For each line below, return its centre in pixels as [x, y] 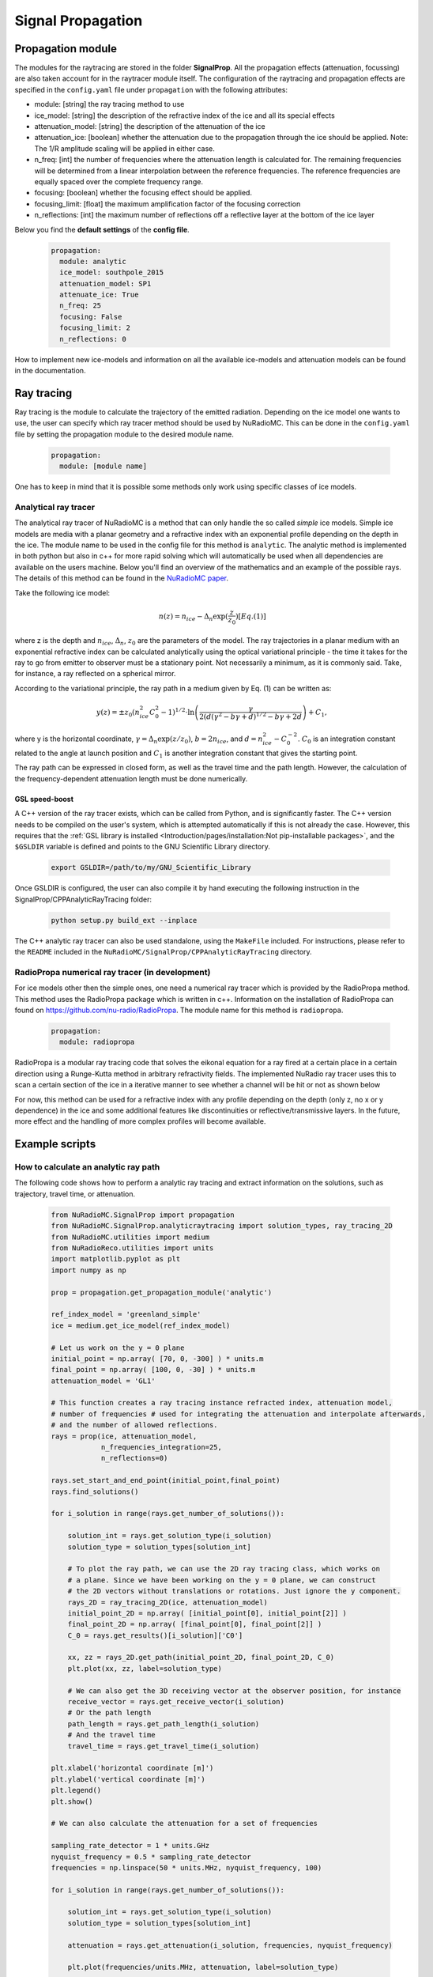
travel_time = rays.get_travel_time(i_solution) [164, 1746]
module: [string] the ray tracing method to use [109, 104]
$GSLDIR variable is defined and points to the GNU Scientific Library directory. [142, 847]
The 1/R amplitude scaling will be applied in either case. [124, 148]
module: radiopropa [97, 1042]
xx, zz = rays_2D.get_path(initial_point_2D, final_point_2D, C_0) [201, 1658]
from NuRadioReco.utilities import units [132, 1248]
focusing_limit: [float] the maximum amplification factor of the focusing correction [168, 204]
